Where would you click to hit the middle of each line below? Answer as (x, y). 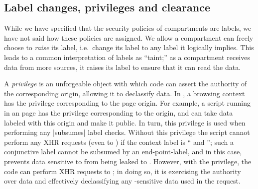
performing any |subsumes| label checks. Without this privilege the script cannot (127, 132)
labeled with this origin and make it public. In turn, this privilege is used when (125, 122)
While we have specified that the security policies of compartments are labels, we (128, 28)
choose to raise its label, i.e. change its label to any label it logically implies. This (129, 47)
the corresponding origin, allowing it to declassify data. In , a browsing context (125, 93)
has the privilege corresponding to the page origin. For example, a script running (128, 103)
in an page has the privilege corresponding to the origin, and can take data (119, 112)
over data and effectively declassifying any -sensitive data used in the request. (122, 181)
